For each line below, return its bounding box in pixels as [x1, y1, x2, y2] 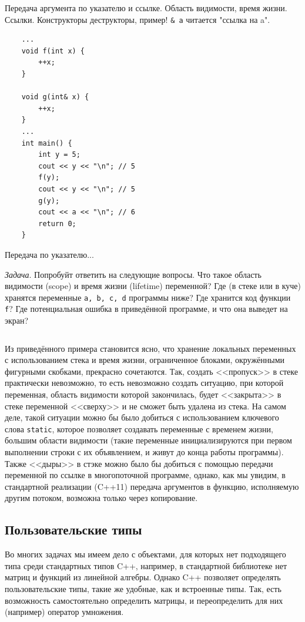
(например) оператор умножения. [5, 606, 124, 618]
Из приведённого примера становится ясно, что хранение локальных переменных [5, 342, 296, 354]
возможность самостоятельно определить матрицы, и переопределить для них [5, 594, 283, 606]
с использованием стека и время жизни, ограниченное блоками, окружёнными [5, 354, 285, 366]
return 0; [38, 219, 76, 228]
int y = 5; [38, 150, 81, 159]
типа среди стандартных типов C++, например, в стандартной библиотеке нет [5, 559, 287, 571]
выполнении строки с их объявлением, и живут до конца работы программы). [5, 446, 284, 458]
